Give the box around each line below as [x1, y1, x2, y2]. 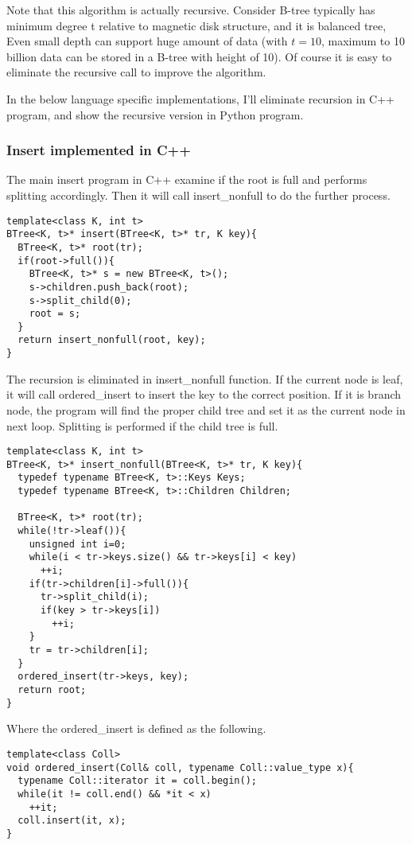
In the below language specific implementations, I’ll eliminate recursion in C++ [6, 90, 395, 107]
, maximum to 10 [321, 33, 405, 49]
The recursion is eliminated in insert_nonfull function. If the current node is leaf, [6, 370, 403, 387]
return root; [17, 683, 87, 695]
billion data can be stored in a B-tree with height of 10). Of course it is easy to [6, 48, 392, 64]
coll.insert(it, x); [17, 815, 126, 827]
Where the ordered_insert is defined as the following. [6, 720, 266, 737]
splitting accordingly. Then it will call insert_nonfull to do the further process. [6, 186, 391, 203]
